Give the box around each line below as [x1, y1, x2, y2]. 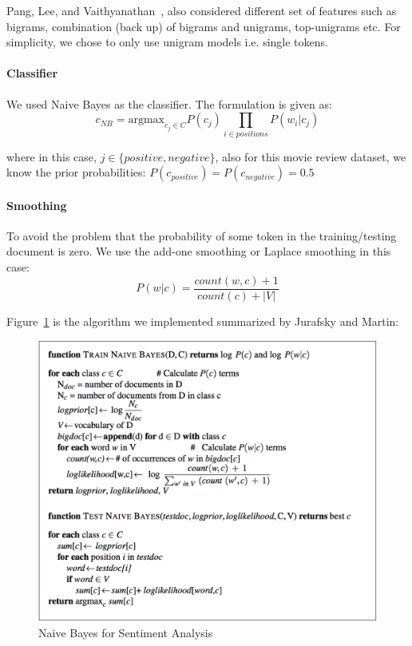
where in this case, [6, 148, 97, 164]
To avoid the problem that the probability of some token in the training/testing [6, 227, 397, 244]
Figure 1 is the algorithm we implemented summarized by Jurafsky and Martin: [6, 312, 399, 329]
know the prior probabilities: [6, 164, 146, 180]
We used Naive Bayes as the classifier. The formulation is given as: [6, 95, 332, 112]
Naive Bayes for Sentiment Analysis [38, 624, 213, 640]
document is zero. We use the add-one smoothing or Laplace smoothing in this [6, 243, 391, 260]
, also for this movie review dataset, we [215, 148, 406, 164]
